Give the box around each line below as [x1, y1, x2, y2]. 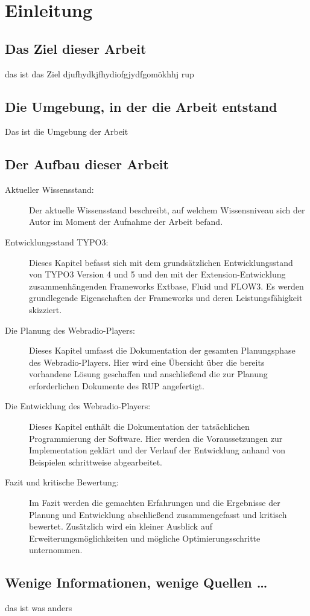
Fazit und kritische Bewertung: [5, 476, 119, 488]
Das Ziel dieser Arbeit [5, 39, 147, 57]
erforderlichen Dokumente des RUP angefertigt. [29, 379, 204, 392]
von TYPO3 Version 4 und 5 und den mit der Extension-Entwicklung [29, 268, 286, 280]
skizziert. [29, 303, 62, 316]
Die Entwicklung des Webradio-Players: [5, 400, 151, 412]
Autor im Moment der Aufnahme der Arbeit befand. [29, 215, 223, 228]
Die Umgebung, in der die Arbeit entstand [5, 97, 277, 115]
